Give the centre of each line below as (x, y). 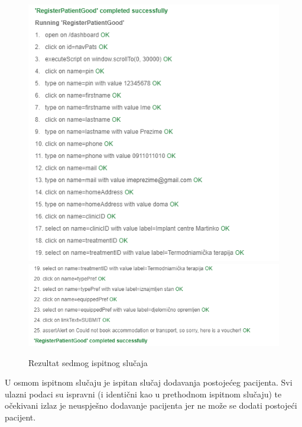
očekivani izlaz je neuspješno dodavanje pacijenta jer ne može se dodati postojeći (151, 405)
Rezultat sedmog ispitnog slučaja (88, 362)
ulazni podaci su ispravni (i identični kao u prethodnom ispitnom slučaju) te (143, 394)
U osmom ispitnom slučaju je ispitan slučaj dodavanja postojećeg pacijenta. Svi (149, 382)
